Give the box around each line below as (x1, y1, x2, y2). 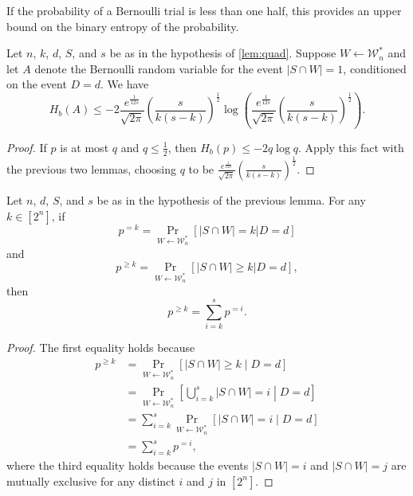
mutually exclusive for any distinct (6, 472, 175, 489)
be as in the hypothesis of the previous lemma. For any (96, 191, 366, 208)
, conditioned (343, 60, 407, 76)
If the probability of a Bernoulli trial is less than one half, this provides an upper (6, 2, 402, 18)
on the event (6, 76, 67, 92)
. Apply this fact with (298, 139, 404, 155)
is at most (60, 139, 109, 155)
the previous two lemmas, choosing (6, 160, 176, 177)
